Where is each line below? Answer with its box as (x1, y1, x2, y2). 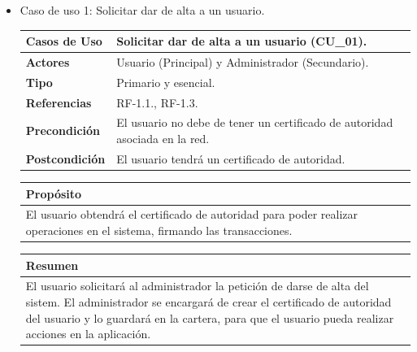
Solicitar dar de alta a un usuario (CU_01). (116, 33, 367, 50)
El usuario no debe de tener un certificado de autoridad (116, 114, 393, 131)
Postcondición (25, 150, 106, 167)
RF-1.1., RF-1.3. (116, 93, 198, 111)
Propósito (25, 185, 82, 202)
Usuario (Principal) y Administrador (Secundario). (116, 53, 369, 70)
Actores (25, 53, 70, 70)
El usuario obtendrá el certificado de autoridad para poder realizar (25, 206, 358, 223)
